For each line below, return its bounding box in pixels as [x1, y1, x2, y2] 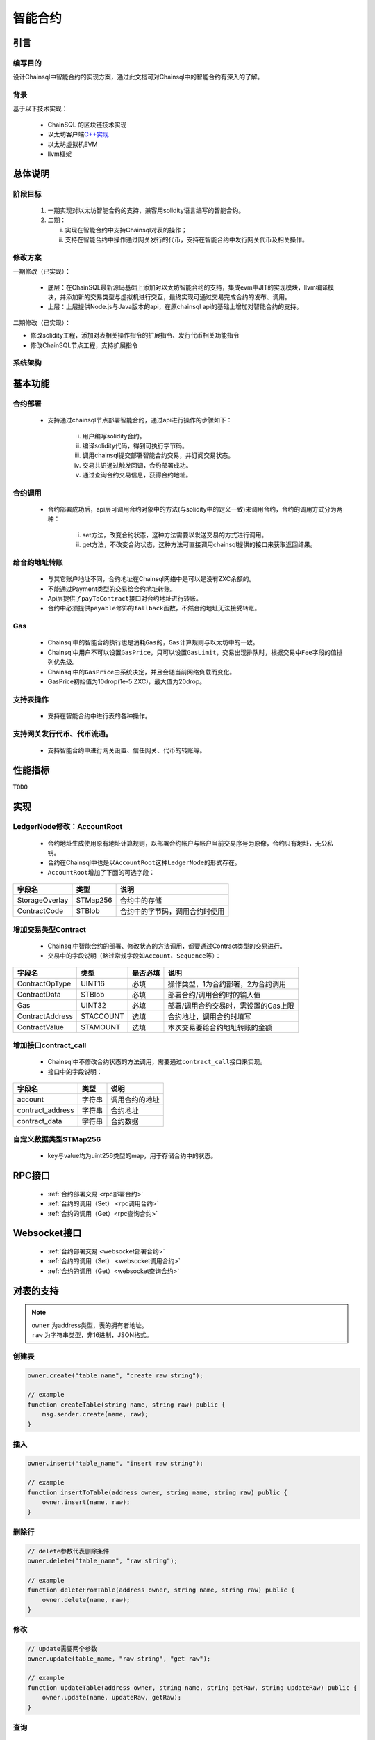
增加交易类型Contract [12, 924, 87, 934]
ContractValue [17, 1022, 64, 1031]
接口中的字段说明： [47, 1067, 103, 1075]
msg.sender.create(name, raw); [42, 1410, 149, 1418]
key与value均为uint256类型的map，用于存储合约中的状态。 [47, 1152, 217, 1160]
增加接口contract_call [12, 1041, 87, 1050]
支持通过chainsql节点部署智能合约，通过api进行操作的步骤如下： [47, 416, 233, 425]
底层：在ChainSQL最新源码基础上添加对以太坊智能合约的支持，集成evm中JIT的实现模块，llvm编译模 [47, 283, 335, 292]
